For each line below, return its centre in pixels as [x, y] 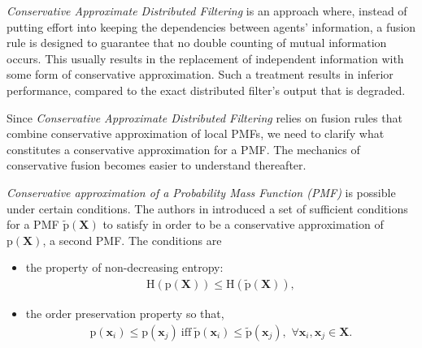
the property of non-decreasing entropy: [124, 267]
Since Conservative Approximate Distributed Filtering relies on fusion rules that [204, 117]
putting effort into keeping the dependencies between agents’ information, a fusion [211, 26]
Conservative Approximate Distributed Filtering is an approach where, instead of [207, 11]
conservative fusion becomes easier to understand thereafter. [157, 165]
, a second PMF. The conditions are [132, 240]
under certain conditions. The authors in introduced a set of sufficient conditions [207, 208]
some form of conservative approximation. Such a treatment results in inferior [200, 74]
